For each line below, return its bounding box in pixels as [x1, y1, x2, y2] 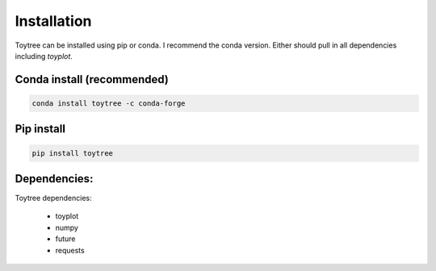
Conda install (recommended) [15, 73, 170, 86]
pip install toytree [31, 148, 113, 157]
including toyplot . [15, 51, 73, 60]
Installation [15, 12, 92, 30]
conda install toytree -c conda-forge [31, 98, 186, 108]
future [55, 234, 76, 244]
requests [55, 245, 85, 255]
